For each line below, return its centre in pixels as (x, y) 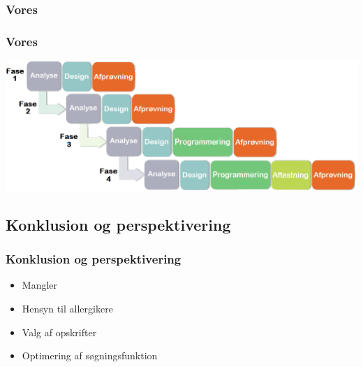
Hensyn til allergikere (67, 309)
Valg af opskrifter (59, 332)
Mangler (40, 285)
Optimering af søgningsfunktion (90, 355)
